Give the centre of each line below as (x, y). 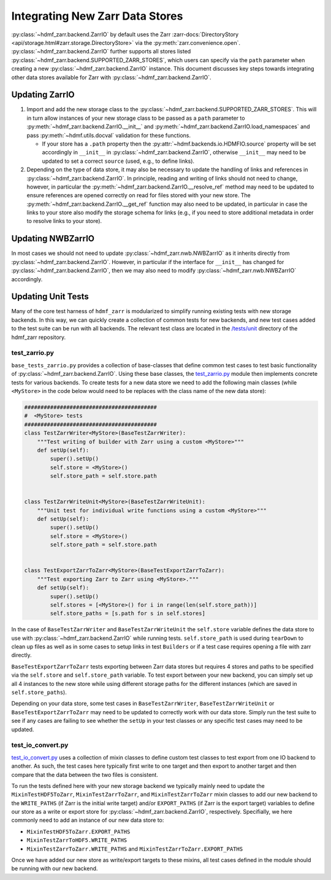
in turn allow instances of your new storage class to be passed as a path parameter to (136, 118)
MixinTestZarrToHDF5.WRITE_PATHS (77, 840)
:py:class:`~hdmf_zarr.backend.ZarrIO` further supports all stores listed (101, 52)
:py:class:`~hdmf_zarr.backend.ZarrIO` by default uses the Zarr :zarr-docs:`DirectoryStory (125, 34)
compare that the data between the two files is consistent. (85, 774)
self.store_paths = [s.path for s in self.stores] (127, 613)
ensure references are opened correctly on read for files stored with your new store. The (139, 195)
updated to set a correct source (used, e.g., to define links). (118, 161)
